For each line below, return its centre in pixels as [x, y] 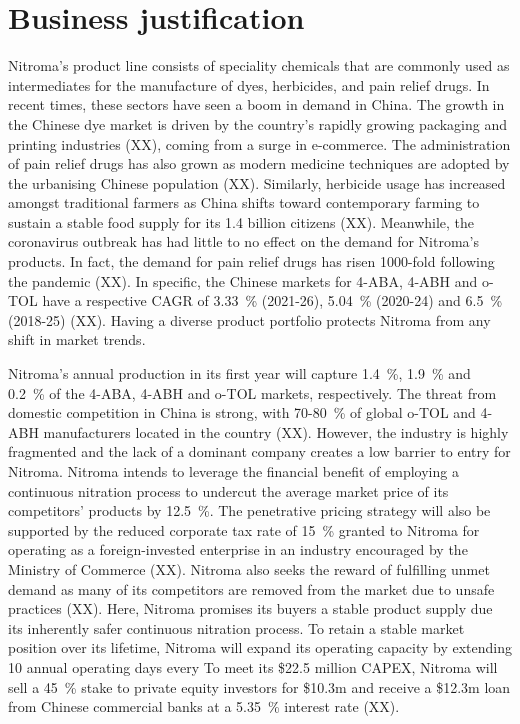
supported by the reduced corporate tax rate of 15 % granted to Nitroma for [244, 529]
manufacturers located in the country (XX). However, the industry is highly [276, 431]
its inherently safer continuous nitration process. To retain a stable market [236, 627]
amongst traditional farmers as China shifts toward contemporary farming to [244, 202]
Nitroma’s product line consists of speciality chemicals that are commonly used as [259, 65]
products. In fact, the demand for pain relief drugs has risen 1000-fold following [251, 261]
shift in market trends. [77, 339]
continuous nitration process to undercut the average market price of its [228, 490]
